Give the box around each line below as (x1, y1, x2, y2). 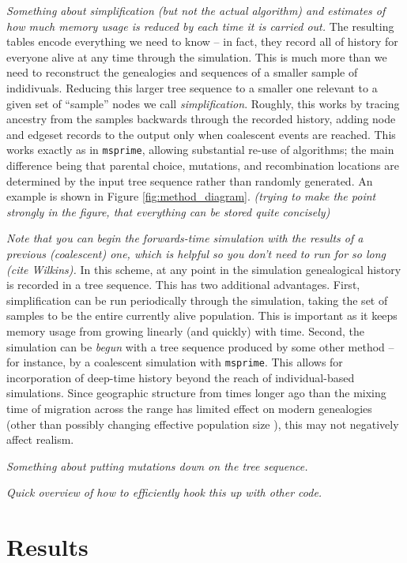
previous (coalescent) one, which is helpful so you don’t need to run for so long (6, 245, 386, 261)
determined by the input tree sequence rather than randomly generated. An (6, 172, 373, 189)
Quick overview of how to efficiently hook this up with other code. (6, 484, 322, 501)
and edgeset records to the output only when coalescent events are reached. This (6, 126, 396, 142)
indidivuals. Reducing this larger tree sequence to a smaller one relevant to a (6, 79, 378, 96)
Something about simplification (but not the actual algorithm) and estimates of (6, 2, 386, 18)
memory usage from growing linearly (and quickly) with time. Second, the (6, 322, 364, 339)
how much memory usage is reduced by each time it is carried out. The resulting (6, 17, 394, 34)
